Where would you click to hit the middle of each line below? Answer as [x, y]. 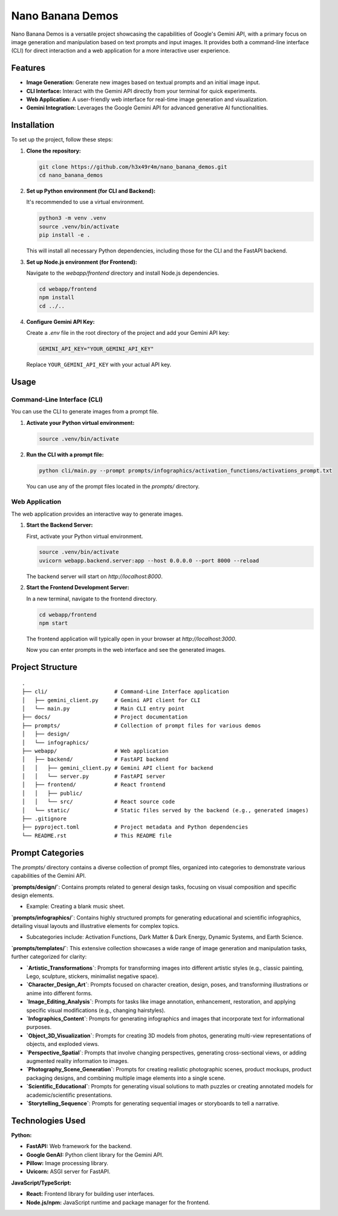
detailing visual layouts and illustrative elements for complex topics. [95, 926]
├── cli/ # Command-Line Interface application [125, 692]
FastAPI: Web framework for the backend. [79, 1146]
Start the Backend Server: [60, 525]
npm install [57, 297]
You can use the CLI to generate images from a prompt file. [85, 412]
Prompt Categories [48, 853]
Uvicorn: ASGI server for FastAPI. [68, 1172]
